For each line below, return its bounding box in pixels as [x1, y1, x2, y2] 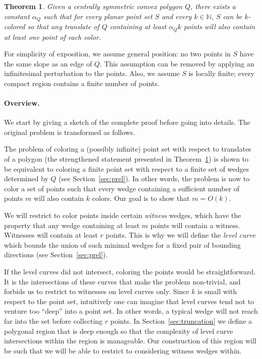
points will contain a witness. [150, 220, 240, 230]
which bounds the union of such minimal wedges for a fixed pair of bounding [4, 239, 241, 250]
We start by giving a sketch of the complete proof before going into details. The [4, 117, 250, 127]
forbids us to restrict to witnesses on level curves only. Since [4, 286, 189, 297]
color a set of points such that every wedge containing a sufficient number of [4, 183, 240, 193]
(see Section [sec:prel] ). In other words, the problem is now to [58, 173, 250, 184]
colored [4, 21, 25, 32]
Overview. [4, 98, 40, 108]
